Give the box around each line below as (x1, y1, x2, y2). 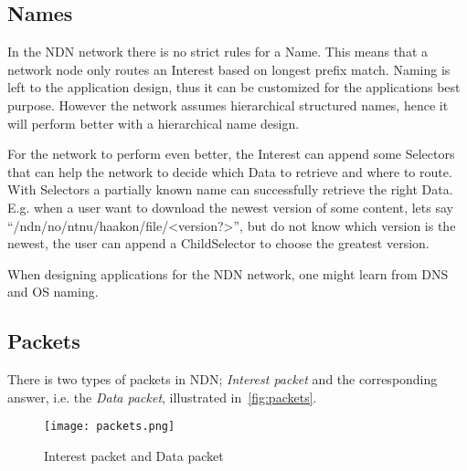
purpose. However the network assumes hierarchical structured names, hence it (7, 95, 449, 114)
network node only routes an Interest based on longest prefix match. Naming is (7, 59, 451, 78)
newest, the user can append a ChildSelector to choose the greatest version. (7, 234, 430, 253)
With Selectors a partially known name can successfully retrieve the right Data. (7, 180, 453, 199)
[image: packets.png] (44, 420, 175, 434)
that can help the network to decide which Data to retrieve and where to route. (7, 162, 452, 181)
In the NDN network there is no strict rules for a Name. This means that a (7, 42, 429, 61)
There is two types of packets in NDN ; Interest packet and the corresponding (7, 370, 438, 389)
